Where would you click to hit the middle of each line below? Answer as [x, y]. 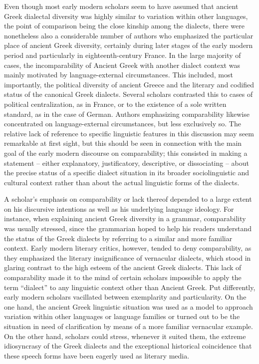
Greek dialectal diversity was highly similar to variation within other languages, [126, 16]
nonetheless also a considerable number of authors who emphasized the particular [129, 35]
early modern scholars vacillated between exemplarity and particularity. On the [125, 297]
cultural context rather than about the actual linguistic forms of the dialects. [122, 182]
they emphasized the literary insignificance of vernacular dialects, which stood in [128, 257]
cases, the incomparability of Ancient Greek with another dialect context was [122, 65]
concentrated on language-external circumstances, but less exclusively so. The [123, 124]
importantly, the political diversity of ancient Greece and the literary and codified [129, 84]
